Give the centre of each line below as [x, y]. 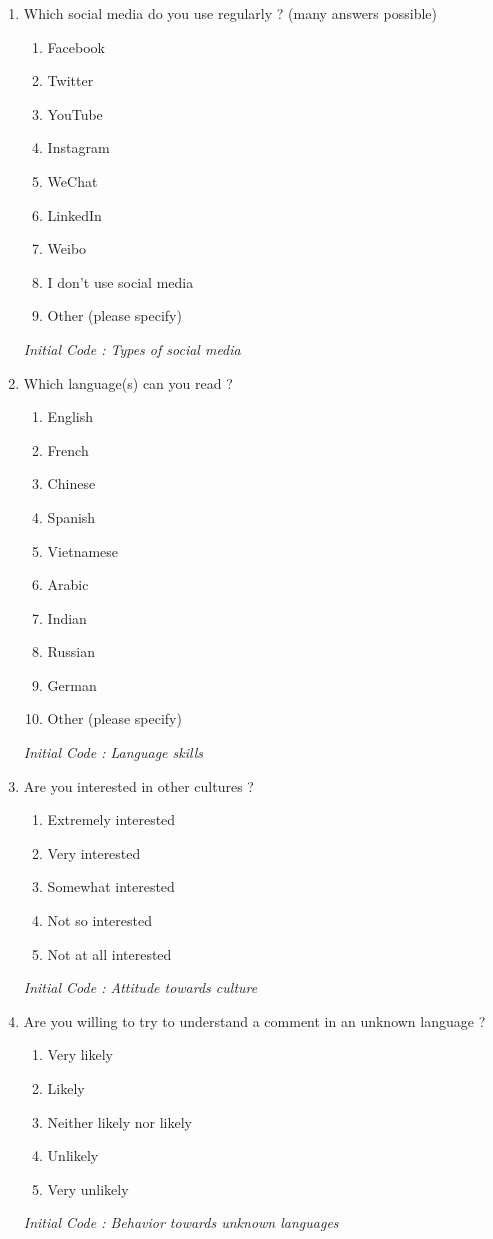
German [72, 684]
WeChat [72, 180]
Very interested [94, 852]
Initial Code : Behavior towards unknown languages [181, 1222]
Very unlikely [88, 1188]
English [70, 416]
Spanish [71, 516]
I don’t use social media [120, 281]
